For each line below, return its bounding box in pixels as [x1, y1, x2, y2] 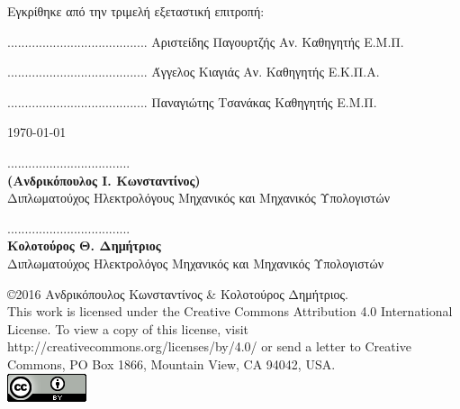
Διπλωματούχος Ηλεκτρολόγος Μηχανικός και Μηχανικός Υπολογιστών [7, 253, 384, 272]
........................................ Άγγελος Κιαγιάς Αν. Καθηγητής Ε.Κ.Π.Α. [7, 62, 380, 81]
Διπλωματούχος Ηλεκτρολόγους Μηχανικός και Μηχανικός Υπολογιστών [7, 188, 390, 207]
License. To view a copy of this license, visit [7, 319, 249, 338]
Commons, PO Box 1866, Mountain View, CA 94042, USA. [7, 354, 336, 373]
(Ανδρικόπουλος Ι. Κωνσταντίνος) [7, 170, 201, 189]
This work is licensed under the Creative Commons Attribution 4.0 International [7, 302, 453, 321]
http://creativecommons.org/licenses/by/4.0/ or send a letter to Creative [7, 337, 411, 356]
